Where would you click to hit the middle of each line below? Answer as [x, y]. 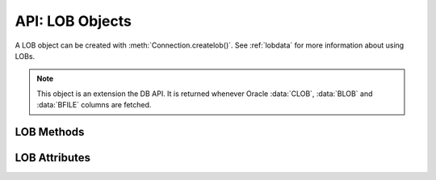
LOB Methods [50, 132]
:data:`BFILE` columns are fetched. [94, 105]
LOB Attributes [52, 157]
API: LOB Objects [73, 21]
